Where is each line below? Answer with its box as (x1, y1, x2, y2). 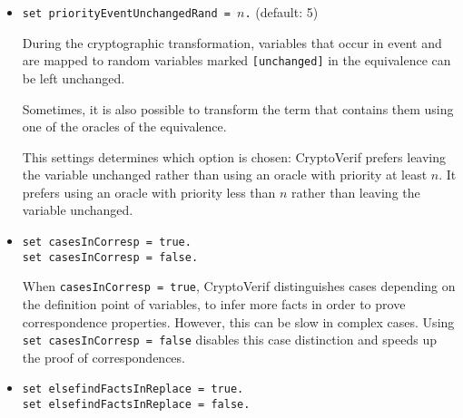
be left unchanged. (22, 68, 125, 87)
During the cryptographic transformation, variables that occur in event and (22, 33, 442, 52)
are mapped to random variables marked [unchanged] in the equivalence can (22, 51, 451, 70)
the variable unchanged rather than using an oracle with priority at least (22, 165, 428, 184)
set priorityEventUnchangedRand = (22, 7, 231, 20)
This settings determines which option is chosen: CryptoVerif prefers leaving (22, 147, 447, 166)
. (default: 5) (244, 3, 319, 21)
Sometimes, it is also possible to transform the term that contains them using (22, 99, 454, 118)
